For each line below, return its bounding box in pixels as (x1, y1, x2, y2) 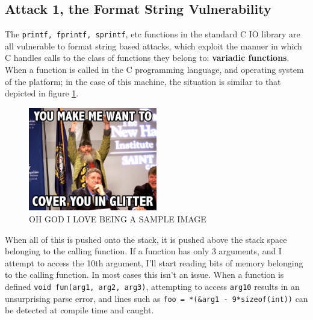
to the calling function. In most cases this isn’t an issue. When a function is (5, 268, 284, 281)
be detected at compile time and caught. (5, 304, 154, 316)
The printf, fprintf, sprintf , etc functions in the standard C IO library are (5, 28, 300, 40)
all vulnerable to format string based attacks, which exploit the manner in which (5, 39, 302, 52)
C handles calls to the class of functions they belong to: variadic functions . (5, 51, 290, 64)
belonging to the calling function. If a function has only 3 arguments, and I (5, 245, 282, 257)
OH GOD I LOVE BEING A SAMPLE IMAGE (29, 212, 206, 225)
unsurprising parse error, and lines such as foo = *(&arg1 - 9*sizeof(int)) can (5, 292, 308, 304)
